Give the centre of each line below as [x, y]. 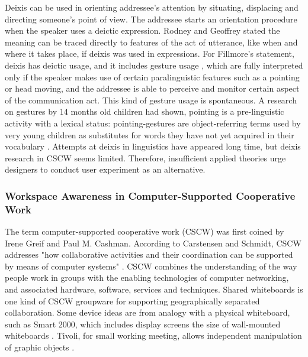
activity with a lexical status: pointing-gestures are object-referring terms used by [153, 123]
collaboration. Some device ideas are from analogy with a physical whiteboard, [147, 312]
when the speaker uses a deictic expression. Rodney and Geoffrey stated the [142, 30]
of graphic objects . [40, 347]
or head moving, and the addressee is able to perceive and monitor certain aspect [152, 88]
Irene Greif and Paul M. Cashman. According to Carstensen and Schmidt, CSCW [153, 243]
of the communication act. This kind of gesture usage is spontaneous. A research [151, 100]
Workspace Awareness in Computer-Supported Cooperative [150, 195]
